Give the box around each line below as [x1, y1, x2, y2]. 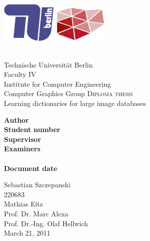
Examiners [4, 143, 41, 154]
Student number [4, 124, 60, 135]
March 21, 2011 [4, 228, 51, 238]
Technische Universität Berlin [4, 59, 93, 69]
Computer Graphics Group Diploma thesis [4, 88, 133, 99]
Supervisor [4, 134, 41, 144]
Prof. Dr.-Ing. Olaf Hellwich [4, 218, 88, 228]
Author [4, 114, 29, 125]
